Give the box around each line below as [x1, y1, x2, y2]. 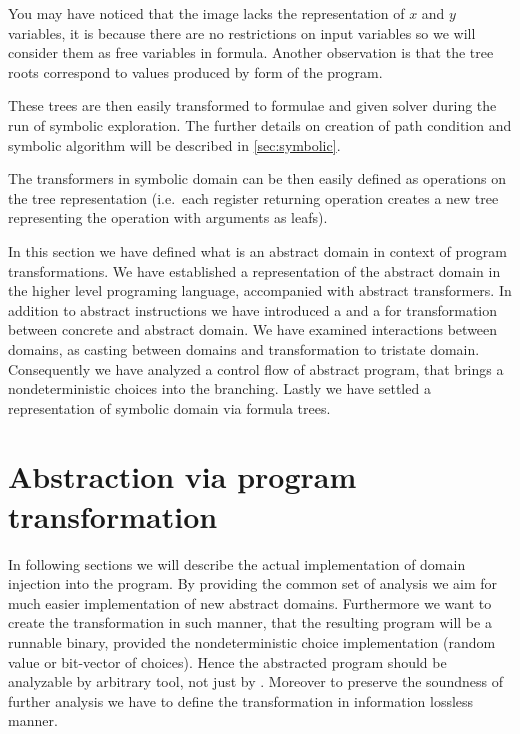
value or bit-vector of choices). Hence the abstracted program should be [8, 651, 447, 672]
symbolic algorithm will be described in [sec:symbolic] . [8, 134, 341, 155]
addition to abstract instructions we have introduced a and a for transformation [8, 299, 498, 320]
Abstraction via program [8, 456, 357, 497]
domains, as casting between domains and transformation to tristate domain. [8, 338, 480, 359]
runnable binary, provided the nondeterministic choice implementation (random [8, 631, 496, 652]
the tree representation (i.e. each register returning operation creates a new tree [8, 187, 499, 208]
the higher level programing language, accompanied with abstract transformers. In [8, 280, 512, 301]
